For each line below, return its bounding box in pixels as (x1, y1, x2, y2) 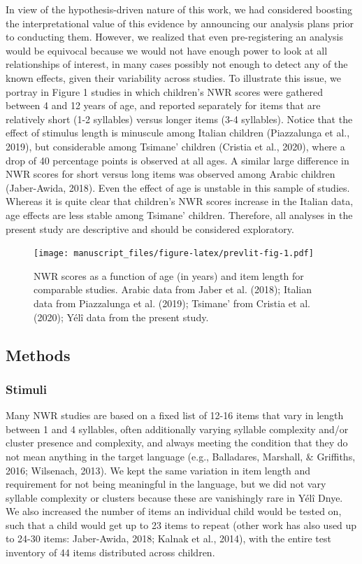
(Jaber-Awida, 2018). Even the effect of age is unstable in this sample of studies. (6, 180, 350, 195)
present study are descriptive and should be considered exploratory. (6, 221, 294, 236)
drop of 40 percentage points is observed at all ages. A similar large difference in (6, 153, 349, 167)
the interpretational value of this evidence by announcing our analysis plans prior (6, 15, 354, 30)
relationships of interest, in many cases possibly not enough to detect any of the (6, 57, 348, 71)
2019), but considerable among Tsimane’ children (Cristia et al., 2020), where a (6, 139, 345, 153)
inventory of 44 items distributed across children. (6, 545, 215, 560)
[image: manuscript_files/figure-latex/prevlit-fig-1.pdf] (34, 248, 314, 259)
